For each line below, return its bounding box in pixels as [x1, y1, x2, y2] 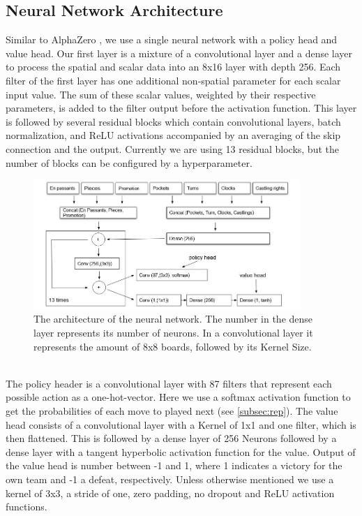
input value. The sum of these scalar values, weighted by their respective [6, 87, 316, 101]
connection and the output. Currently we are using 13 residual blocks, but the [6, 141, 339, 156]
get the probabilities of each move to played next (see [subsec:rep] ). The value [6, 403, 338, 418]
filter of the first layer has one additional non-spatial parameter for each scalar [6, 73, 341, 87]
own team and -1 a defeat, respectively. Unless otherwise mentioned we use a [6, 471, 334, 486]
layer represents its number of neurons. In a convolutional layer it [33, 325, 313, 339]
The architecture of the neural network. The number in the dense [33, 311, 313, 326]
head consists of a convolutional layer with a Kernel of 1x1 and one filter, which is [6, 417, 356, 432]
